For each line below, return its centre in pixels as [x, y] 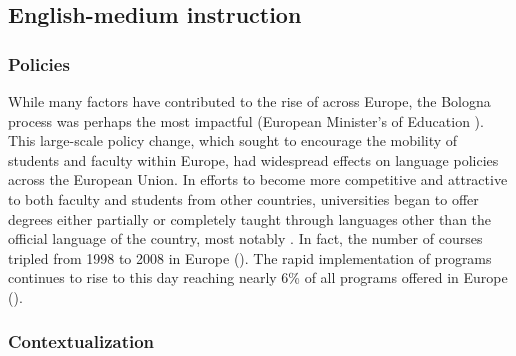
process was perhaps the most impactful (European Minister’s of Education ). [246, 120]
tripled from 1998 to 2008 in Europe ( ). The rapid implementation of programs [250, 257]
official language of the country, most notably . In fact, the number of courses [245, 238]
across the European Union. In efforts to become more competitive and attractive [258, 179]
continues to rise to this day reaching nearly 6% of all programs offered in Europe [258, 277]
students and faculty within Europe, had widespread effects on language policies [253, 159]
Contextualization [81, 341]
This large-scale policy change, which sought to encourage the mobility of [233, 140]
